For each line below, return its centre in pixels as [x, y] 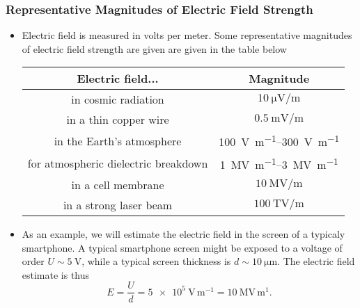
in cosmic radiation [118, 99]
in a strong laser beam [118, 205]
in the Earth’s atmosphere [118, 141]
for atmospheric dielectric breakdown [118, 163]
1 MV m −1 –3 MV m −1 [279, 163]
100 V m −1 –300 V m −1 [279, 141]
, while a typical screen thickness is [156, 261]
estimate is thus [56, 274]
